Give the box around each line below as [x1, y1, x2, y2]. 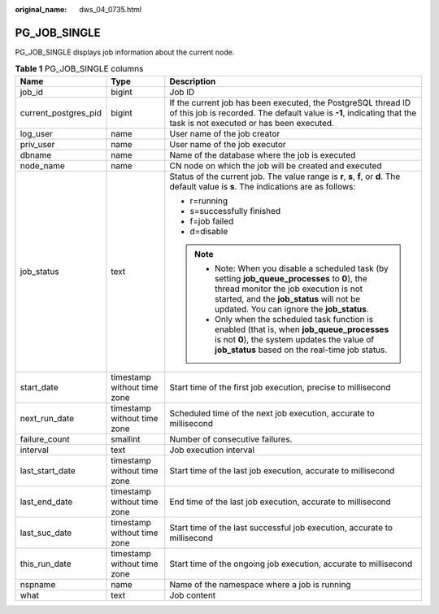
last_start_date [20, 464, 76, 476]
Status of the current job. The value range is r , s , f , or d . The [169, 171, 401, 182]
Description [169, 76, 216, 87]
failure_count [20, 433, 70, 445]
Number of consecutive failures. [169, 433, 293, 445]
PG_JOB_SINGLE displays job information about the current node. [15, 47, 235, 57]
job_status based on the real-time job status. [214, 344, 388, 355]
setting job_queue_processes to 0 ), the [214, 272, 367, 284]
